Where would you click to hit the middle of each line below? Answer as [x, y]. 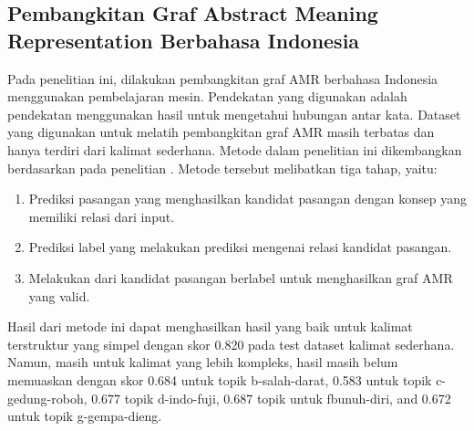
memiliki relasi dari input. [102, 216]
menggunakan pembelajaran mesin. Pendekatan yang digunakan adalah [207, 96]
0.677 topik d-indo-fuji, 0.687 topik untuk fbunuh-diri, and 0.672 [271, 398]
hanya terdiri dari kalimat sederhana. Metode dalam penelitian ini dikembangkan [235, 149]
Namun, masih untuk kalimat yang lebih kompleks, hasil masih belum [203, 362]
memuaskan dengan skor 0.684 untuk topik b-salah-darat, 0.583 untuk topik [220, 379]
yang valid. [59, 295]
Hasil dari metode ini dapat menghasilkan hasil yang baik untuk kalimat [210, 326]
